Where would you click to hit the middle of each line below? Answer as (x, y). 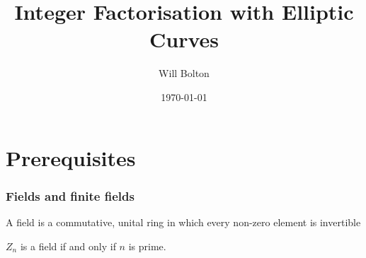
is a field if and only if (68, 246)
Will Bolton (184, 73)
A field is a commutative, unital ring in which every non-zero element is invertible (183, 222)
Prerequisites (71, 157)
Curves (184, 39)
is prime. (147, 246)
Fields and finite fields (70, 195)
